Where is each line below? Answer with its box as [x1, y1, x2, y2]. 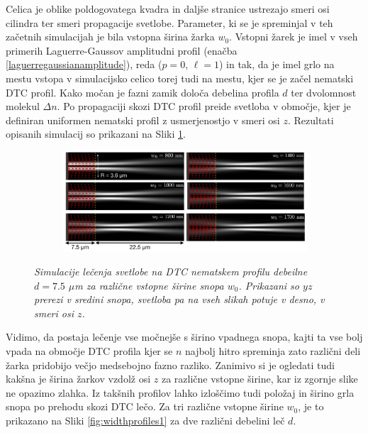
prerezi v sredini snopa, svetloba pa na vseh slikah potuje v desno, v [34, 292, 325, 307]
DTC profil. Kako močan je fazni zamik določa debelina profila [6, 84, 279, 99]
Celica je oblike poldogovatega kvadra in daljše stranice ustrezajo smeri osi [6, 1, 330, 16]
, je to [298, 399, 324, 414]
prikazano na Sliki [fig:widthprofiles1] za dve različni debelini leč [6, 412, 285, 427]
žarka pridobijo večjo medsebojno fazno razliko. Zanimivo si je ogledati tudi [6, 357, 335, 372]
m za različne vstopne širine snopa [74, 278, 224, 292]
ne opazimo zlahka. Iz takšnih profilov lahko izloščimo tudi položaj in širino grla [6, 385, 355, 400]
